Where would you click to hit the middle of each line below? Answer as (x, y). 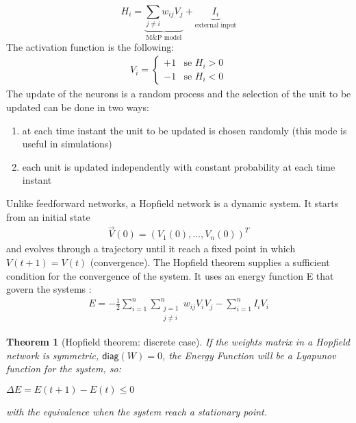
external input (216, 26)
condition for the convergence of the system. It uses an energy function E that (170, 275)
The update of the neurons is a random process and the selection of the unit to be (179, 94)
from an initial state (48, 216)
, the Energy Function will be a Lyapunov (249, 355)
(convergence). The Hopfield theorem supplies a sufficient (210, 262)
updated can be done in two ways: (78, 107)
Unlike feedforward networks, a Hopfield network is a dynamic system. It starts (173, 203)
